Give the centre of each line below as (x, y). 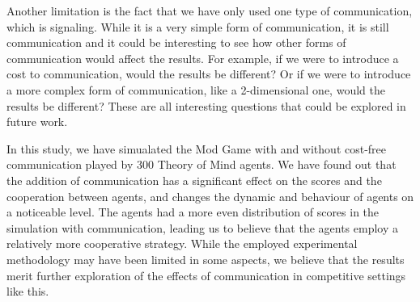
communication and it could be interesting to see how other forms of (176, 42)
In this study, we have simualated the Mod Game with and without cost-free (197, 148)
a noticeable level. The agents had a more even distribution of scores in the (193, 212)
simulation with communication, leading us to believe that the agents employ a (202, 227)
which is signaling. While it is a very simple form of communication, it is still (198, 26)
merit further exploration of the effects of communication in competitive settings (206, 275)
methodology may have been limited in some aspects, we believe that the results (206, 259)
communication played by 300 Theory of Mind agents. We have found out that (202, 164)
